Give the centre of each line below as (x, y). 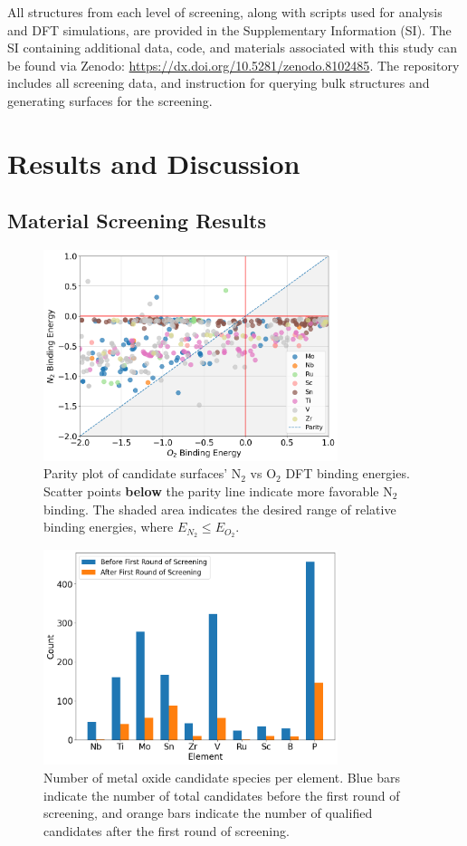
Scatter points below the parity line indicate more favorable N (218, 490)
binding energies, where (109, 527)
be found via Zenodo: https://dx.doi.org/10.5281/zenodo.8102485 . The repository (233, 65)
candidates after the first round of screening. (167, 830)
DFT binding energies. (348, 473)
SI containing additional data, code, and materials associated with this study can (233, 48)
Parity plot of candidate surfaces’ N (143, 473)
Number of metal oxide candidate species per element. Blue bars (222, 777)
